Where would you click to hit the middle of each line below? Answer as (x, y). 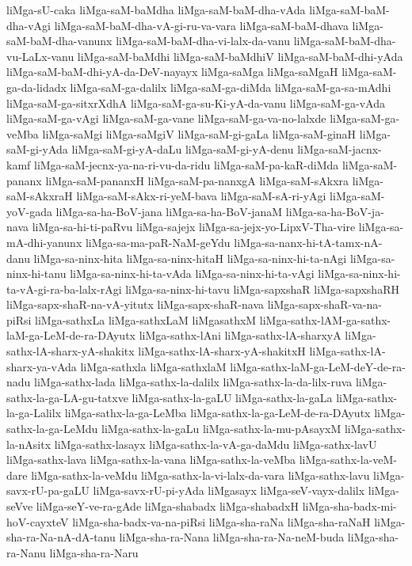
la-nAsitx (29, 444)
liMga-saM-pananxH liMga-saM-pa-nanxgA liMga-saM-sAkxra (197, 180)
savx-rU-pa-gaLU (48, 490)
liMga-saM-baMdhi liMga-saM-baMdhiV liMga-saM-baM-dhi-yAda (240, 56)
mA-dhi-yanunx (44, 242)
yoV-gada (29, 211)
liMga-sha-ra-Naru (94, 552)
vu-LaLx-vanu (40, 56)
